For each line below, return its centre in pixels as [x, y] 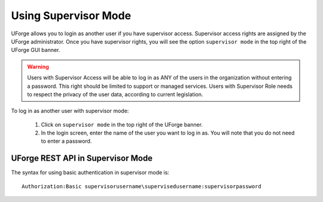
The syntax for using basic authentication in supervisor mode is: [90, 173]
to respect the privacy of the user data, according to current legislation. [115, 94]
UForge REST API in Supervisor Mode [82, 158]
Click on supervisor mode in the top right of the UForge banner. [122, 124]
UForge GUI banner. [36, 50]
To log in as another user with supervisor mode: [70, 111]
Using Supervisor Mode [71, 16]
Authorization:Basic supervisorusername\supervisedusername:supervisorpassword [141, 186]
